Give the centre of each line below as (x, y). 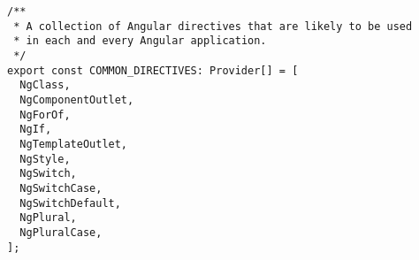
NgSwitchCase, (61, 188)
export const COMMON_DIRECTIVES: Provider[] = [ (153, 70)
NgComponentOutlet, (77, 99)
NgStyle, (45, 159)
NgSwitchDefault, (70, 203)
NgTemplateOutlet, (74, 144)
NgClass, (45, 85)
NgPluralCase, (61, 232)
